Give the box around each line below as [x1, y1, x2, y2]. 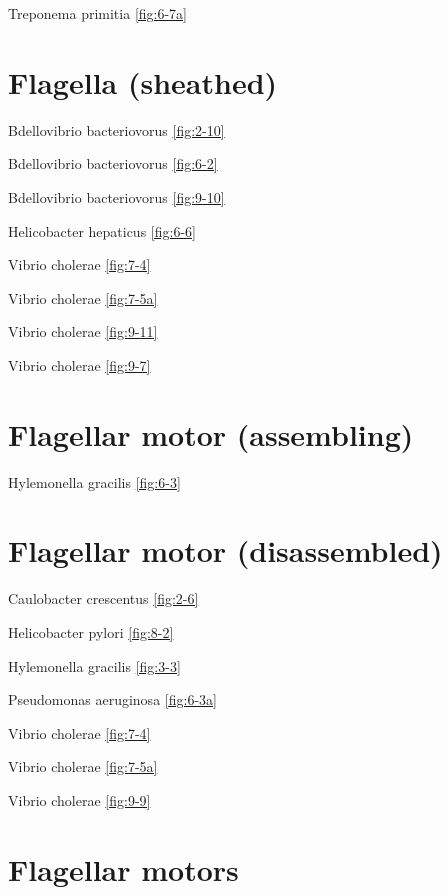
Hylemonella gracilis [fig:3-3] [8, 655, 181, 676]
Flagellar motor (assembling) [8, 413, 414, 454]
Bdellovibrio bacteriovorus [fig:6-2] [8, 153, 218, 174]
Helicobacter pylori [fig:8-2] [8, 621, 174, 642]
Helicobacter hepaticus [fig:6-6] [8, 220, 196, 241]
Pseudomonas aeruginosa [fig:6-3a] [8, 689, 217, 710]
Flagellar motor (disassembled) [8, 530, 443, 571]
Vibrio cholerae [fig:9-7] [8, 354, 151, 375]
